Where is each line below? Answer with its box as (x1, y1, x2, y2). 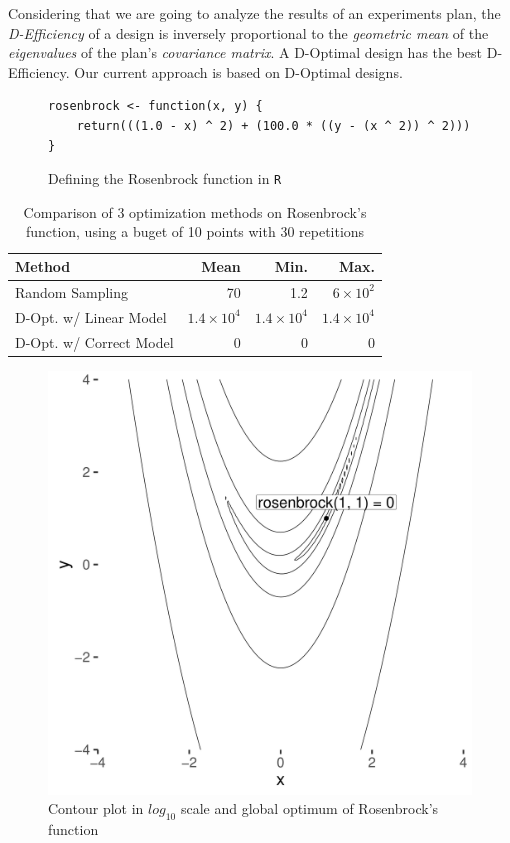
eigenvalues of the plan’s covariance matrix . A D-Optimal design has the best (8, 42, 483, 63)
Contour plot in (48, 798, 144, 819)
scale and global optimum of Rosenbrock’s (180, 798, 439, 819)
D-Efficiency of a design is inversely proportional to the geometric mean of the (8, 22, 489, 43)
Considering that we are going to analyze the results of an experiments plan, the (8, 3, 501, 23)
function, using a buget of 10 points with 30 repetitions (25, 221, 365, 242)
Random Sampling (15, 281, 128, 302)
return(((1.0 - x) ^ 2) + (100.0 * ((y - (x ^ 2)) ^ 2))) (76, 118, 471, 133)
